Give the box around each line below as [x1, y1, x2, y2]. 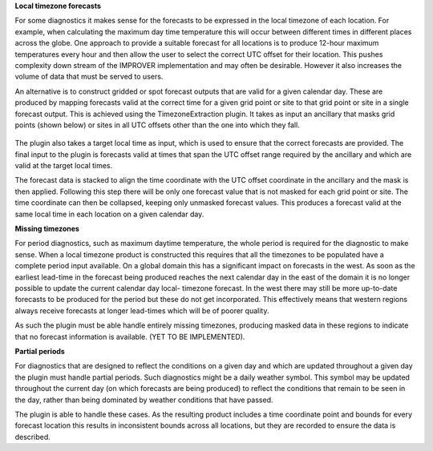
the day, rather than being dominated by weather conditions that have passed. [14, 395, 273, 405]
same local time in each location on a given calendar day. [14, 209, 204, 219]
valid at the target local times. [14, 161, 113, 171]
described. [14, 432, 51, 441]
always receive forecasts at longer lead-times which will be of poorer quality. [14, 305, 269, 316]
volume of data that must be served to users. [14, 72, 164, 82]
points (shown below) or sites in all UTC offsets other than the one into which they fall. [14, 120, 300, 130]
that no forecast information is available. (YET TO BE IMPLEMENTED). [14, 332, 245, 341]
